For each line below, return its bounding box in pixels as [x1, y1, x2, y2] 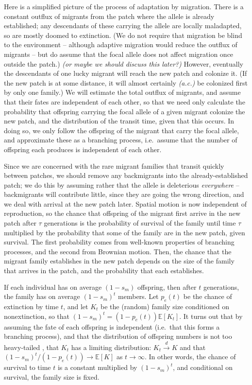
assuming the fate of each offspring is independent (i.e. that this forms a [4, 321, 220, 332]
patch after [4, 218, 36, 228]
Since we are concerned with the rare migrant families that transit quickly [4, 160, 224, 171]
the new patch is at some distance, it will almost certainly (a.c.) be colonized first [4, 77, 248, 87]
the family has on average [4, 291, 80, 301]
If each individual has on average [4, 281, 102, 292]
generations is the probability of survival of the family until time [44, 218, 236, 228]
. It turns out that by [179, 311, 243, 321]
